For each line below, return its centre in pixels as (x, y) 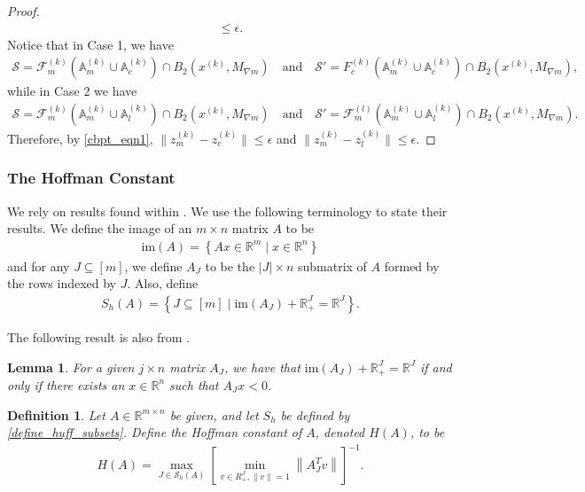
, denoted (340, 432)
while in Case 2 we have (72, 91)
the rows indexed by (62, 283)
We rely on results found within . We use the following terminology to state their (227, 211)
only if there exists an (66, 384)
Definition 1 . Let (56, 414)
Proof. (23, 11)
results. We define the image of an (100, 228)
